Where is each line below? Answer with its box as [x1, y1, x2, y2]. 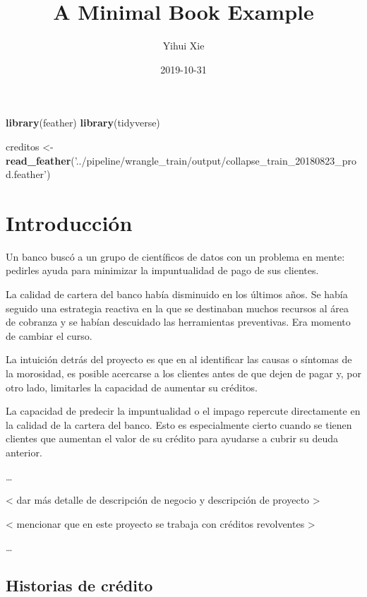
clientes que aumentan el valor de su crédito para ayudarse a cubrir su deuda [6, 431, 339, 446]
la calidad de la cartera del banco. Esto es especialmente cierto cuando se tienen [6, 417, 352, 432]
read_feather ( [6, 153, 75, 167]
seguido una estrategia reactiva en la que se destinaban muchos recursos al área [6, 300, 349, 315]
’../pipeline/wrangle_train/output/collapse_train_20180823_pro [74, 153, 357, 167]
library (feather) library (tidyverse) [6, 115, 160, 130]
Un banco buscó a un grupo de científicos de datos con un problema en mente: [6, 249, 345, 264]
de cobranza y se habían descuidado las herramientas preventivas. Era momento [6, 314, 351, 329]
